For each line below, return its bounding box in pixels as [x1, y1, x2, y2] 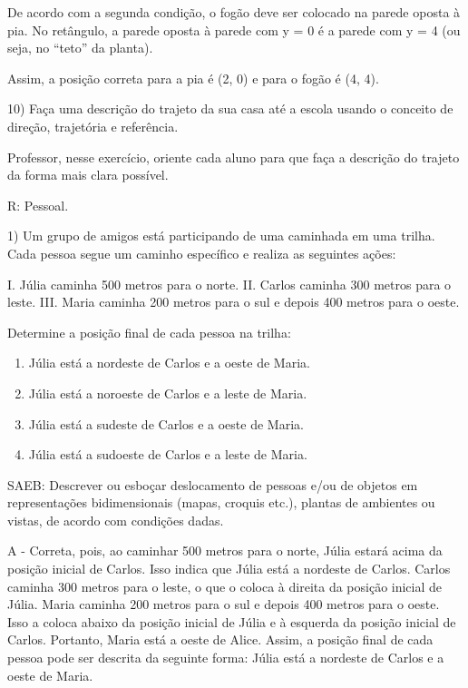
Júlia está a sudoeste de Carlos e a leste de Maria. [28, 445, 307, 464]
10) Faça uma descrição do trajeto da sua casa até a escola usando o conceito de [7, 99, 453, 118]
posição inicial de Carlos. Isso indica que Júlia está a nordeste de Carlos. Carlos [7, 559, 451, 578]
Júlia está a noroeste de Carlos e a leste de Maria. [28, 383, 307, 402]
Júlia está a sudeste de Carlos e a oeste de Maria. [28, 414, 304, 433]
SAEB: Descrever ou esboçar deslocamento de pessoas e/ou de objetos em [7, 475, 418, 494]
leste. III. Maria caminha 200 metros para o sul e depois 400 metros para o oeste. [7, 292, 460, 311]
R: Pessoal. [7, 195, 69, 214]
